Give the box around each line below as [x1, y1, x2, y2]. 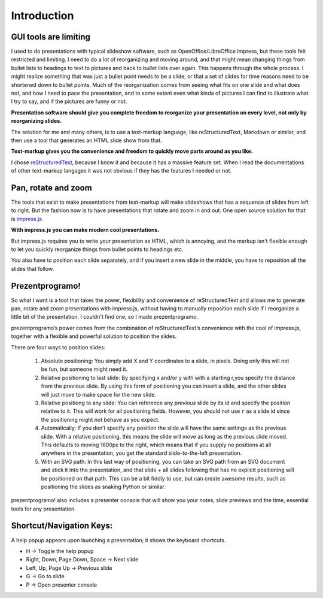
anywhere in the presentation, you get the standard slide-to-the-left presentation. [41, 449, 242, 457]
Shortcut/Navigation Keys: [11, 521, 113, 531]
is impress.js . [11, 215, 44, 222]
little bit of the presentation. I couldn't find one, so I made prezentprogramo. [11, 313, 199, 321]
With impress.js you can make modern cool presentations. [11, 226, 160, 234]
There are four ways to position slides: [11, 343, 106, 351]
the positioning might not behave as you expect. [41, 416, 160, 423]
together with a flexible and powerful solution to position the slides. [11, 333, 177, 340]
